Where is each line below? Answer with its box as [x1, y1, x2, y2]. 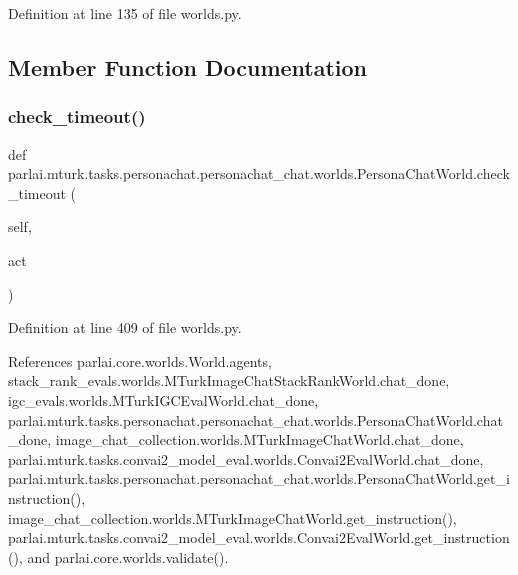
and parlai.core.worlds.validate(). [27, 546, 229, 567]
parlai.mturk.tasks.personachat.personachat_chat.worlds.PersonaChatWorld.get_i [8, 468, 510, 489]
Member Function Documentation [8, 51, 368, 82]
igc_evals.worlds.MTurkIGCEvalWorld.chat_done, [8, 389, 319, 410]
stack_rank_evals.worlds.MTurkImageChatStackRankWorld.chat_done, [8, 370, 450, 391]
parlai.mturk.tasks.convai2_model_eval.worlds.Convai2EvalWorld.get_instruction [8, 527, 510, 548]
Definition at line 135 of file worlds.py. [8, 3, 242, 23]
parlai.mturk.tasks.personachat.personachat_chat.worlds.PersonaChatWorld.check [8, 163, 510, 184]
